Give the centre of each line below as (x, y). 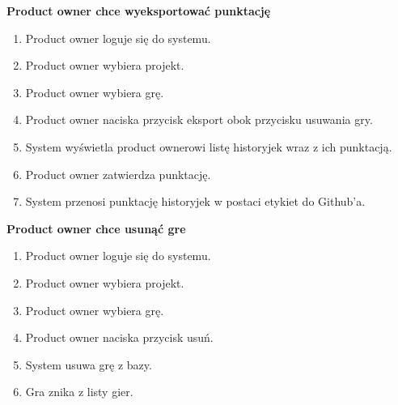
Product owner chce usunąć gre (96, 228)
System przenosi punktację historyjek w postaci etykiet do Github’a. (195, 201)
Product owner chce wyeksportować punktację (139, 11)
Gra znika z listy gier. (79, 392)
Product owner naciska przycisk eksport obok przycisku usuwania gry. (199, 119)
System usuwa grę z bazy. (89, 364)
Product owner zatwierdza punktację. (118, 174)
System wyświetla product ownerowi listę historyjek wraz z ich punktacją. (209, 146)
